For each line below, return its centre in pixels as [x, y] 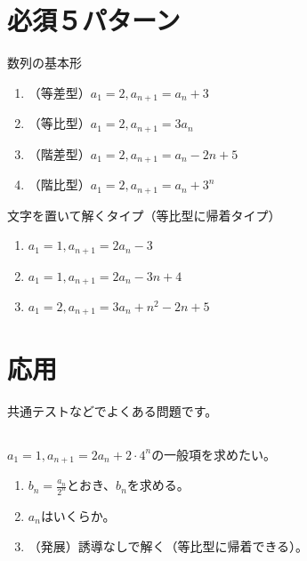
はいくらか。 [78, 515]
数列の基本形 [44, 63]
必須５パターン [94, 20]
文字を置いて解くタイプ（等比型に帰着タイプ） [144, 215]
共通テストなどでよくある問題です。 [113, 410]
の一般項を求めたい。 [214, 454]
